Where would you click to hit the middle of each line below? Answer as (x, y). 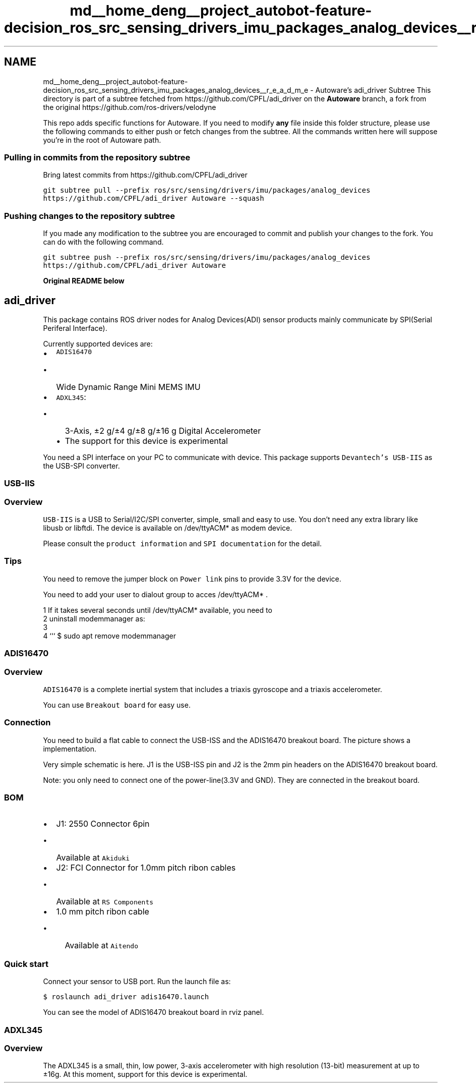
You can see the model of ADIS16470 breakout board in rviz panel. (154, 1012)
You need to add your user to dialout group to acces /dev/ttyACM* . (155, 594)
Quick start (26, 964)
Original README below (84, 281)
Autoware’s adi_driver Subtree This (373, 90)
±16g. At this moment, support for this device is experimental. (145, 1074)
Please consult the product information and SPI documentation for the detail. (183, 544)
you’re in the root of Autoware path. (102, 140)
